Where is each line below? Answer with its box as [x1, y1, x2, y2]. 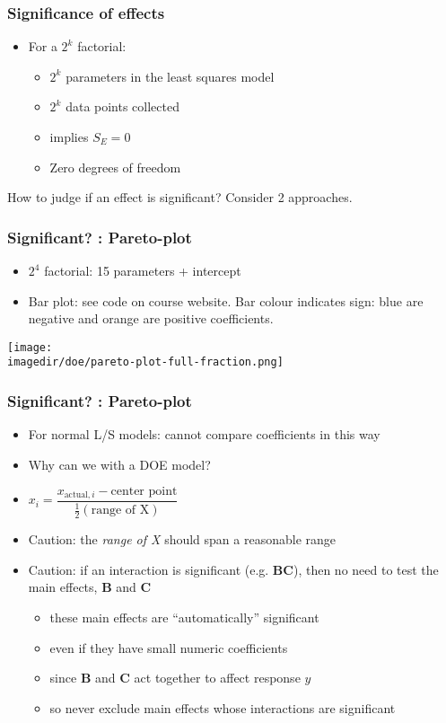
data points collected [66, 97, 179, 116]
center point [110, 484, 178, 498]
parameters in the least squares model [66, 66, 275, 85]
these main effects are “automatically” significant [49, 607, 319, 626]
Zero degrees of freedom [49, 157, 181, 176]
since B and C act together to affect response [49, 668, 301, 687]
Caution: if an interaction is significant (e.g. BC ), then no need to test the [28, 560, 439, 578]
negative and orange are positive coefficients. [28, 309, 274, 328]
